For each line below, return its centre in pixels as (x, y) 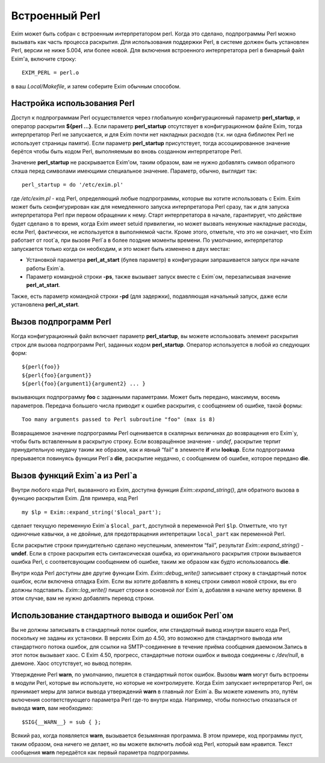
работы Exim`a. (46, 268)
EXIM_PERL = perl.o (51, 73)
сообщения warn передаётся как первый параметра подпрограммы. (100, 752)
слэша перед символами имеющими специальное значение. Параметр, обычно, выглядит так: (134, 171)
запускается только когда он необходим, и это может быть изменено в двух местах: (121, 249)
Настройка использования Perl (73, 103)
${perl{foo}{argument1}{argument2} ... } (84, 384)
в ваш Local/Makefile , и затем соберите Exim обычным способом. (96, 86)
